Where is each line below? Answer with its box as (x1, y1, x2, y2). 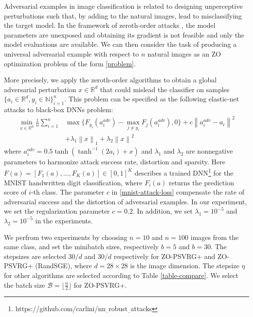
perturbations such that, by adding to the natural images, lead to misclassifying (4, 10, 242, 20)
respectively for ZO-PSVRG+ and (113, 251, 216, 261)
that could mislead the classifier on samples (100, 84, 230, 94)
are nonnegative (185, 145, 233, 156)
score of (4, 187, 27, 197)
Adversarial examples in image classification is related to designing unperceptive (4, 1, 243, 11)
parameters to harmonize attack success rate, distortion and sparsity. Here (4, 156, 225, 166)
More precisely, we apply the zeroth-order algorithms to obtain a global (4, 75, 217, 85)
